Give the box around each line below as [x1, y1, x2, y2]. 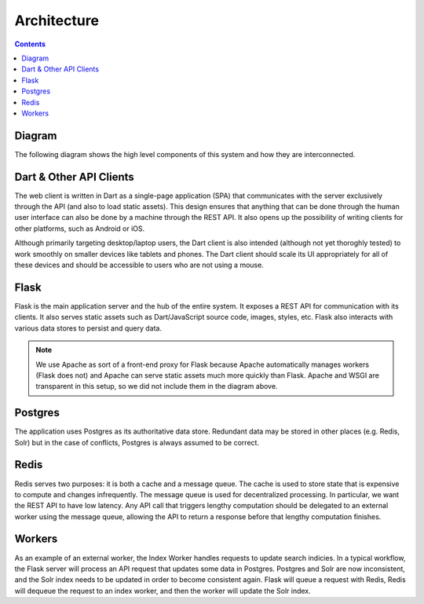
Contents [14, 39, 46, 49]
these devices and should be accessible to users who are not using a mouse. [14, 260, 265, 270]
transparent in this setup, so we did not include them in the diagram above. [35, 382, 278, 391]
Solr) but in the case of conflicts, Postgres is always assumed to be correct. [14, 437, 259, 447]
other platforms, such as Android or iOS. [14, 224, 145, 233]
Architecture [14, 12, 100, 29]
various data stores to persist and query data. [14, 323, 163, 333]
